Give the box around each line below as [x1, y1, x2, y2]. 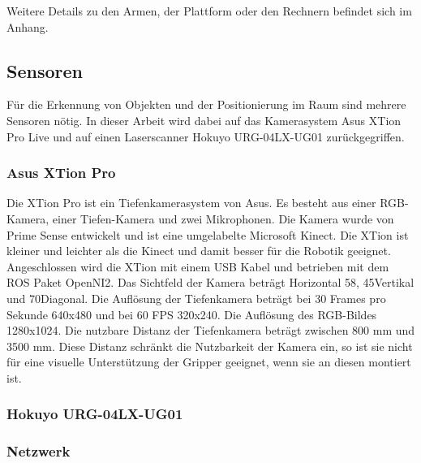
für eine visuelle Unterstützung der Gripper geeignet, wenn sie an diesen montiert [6, 353, 411, 370]
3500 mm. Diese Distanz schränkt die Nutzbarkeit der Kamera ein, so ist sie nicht [6, 337, 413, 354]
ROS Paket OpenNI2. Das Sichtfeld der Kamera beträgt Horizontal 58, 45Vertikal [6, 274, 415, 291]
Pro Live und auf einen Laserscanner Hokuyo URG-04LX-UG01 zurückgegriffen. [6, 128, 405, 145]
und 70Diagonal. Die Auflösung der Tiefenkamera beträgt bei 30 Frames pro [6, 289, 386, 306]
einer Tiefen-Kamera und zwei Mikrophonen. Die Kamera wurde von [52, 210, 394, 227]
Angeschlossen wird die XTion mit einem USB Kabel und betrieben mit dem [6, 257, 389, 275]
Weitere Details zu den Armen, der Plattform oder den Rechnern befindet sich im [6, 2, 412, 19]
